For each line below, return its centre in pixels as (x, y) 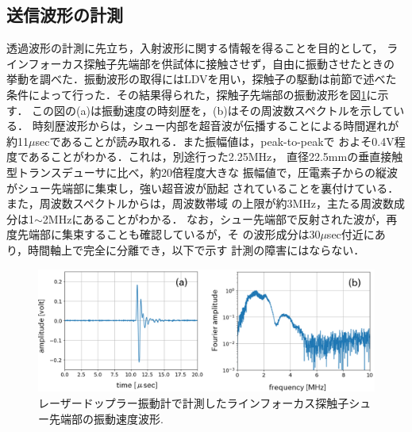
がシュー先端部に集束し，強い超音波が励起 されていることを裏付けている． (203, 187)
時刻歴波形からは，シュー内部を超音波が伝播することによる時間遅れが (216, 126)
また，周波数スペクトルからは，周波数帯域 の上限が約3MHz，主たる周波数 (200, 203)
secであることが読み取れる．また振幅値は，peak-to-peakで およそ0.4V (215, 141)
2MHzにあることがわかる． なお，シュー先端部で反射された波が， (214, 218)
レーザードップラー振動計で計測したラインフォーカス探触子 (194, 402)
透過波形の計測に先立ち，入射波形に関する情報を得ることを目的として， (195, 48)
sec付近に (350, 234)
